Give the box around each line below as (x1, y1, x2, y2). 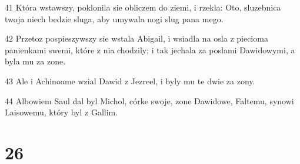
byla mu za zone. (5, 55, 66, 67)
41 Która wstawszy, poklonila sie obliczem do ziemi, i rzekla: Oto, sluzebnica (5, 1, 281, 13)
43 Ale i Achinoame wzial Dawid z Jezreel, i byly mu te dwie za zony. (5, 74, 255, 87)
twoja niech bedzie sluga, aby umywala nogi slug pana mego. (5, 12, 224, 25)
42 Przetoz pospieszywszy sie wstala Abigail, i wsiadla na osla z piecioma (5, 32, 268, 45)
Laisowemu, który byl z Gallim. (5, 106, 118, 118)
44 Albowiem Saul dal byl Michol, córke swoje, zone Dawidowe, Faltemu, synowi (5, 94, 294, 107)
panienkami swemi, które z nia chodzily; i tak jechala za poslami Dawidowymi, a (5, 43, 295, 56)
